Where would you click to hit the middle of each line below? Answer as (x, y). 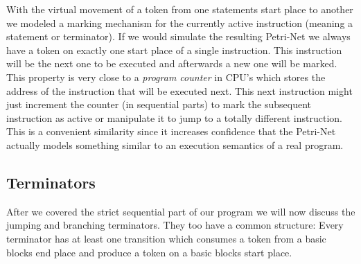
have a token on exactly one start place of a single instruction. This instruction (174, 50)
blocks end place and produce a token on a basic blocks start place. (149, 252)
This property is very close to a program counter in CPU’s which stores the (166, 77)
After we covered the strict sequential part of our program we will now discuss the (181, 211)
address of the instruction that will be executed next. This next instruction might (179, 90)
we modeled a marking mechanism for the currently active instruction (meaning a (180, 23)
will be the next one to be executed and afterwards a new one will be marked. (172, 63)
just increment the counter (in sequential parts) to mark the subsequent (159, 104)
